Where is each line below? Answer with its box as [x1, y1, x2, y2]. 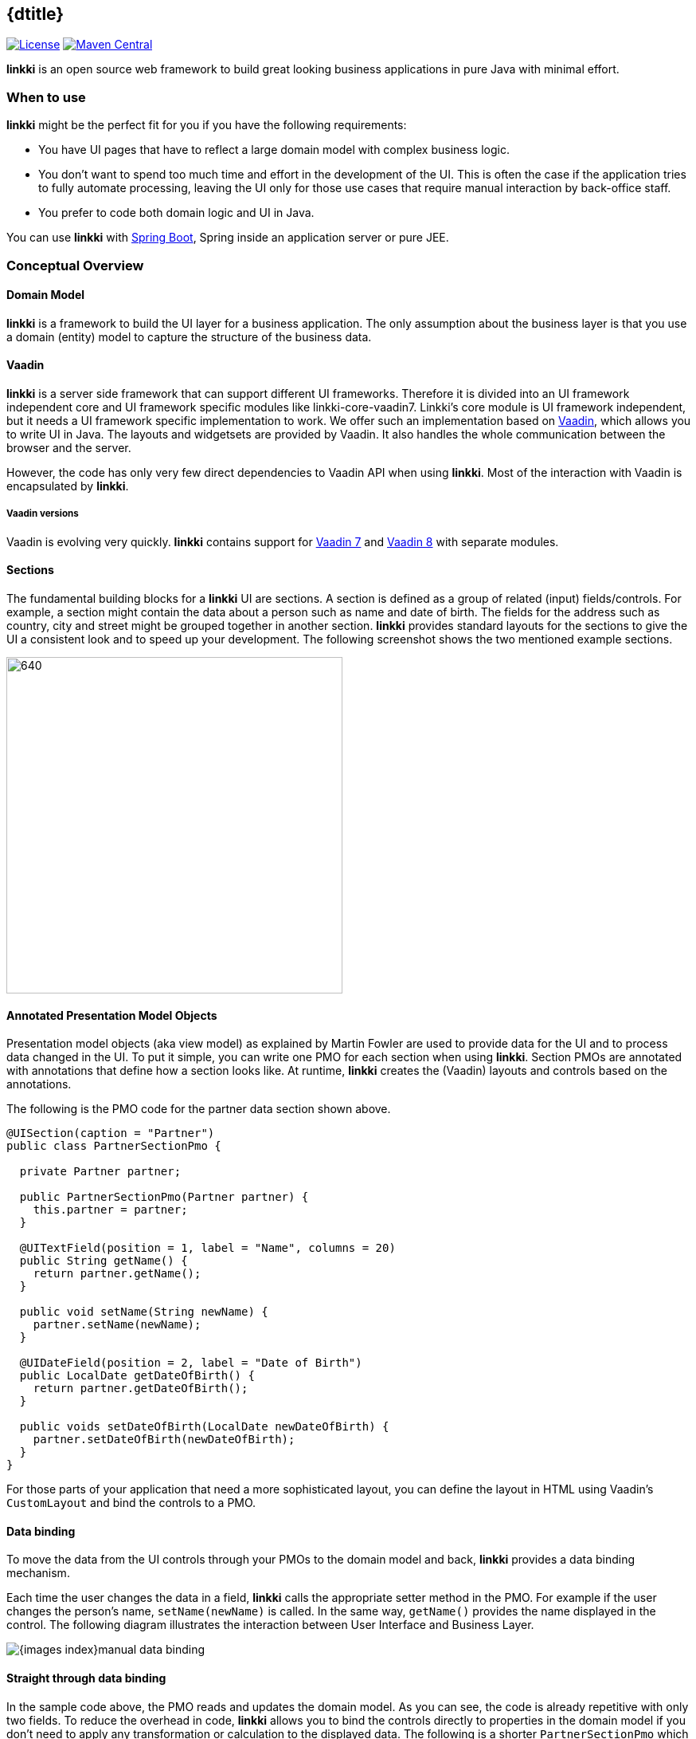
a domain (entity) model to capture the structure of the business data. [6, 329, 372, 344]
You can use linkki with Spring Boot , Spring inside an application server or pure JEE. [6, 230, 449, 245]
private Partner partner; [19, 1165, 182, 1178]
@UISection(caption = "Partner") [6, 1127, 215, 1140]
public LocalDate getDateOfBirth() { [19, 1369, 255, 1383]
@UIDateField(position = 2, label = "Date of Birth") [19, 1356, 362, 1370]
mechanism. [6, 1566, 70, 1580]
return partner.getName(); [33, 1267, 201, 1281]
